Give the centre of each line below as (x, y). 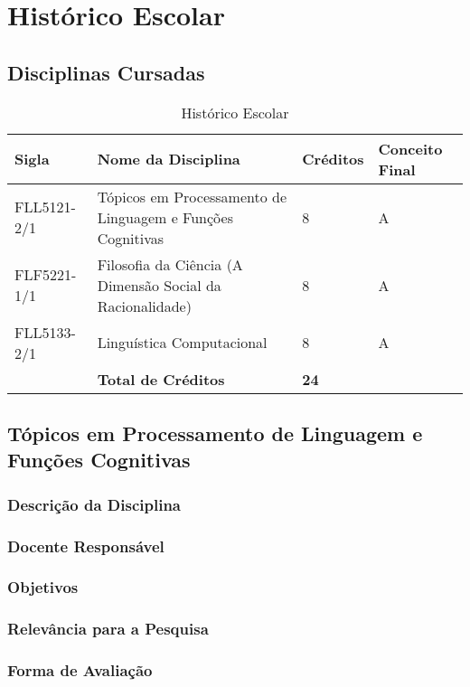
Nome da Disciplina (169, 159)
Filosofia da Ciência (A (170, 264)
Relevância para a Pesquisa (108, 629)
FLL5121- (45, 207)
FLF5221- (46, 275)
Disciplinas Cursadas (106, 72)
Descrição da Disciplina (94, 504)
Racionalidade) (144, 306)
